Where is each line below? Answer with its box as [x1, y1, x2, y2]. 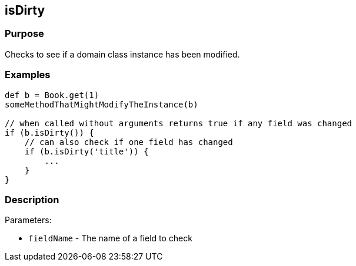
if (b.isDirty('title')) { [24, 146, 149, 156]
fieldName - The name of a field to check [28, 233, 192, 244]
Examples [5, 69, 51, 81]
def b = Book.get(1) [5, 90, 99, 100]
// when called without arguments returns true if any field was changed [5, 118, 352, 128]
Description [5, 193, 59, 206]
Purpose [5, 28, 44, 40]
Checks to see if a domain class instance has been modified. [5, 49, 240, 59]
